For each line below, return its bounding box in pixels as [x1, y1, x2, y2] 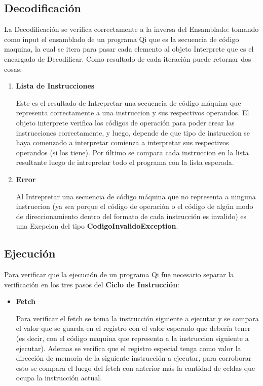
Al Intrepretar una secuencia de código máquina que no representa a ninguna [16, 191, 256, 201]
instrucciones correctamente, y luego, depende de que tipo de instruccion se [16, 127, 250, 138]
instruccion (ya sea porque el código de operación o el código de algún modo [16, 201, 253, 211]
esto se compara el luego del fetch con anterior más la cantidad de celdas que [16, 362, 255, 373]
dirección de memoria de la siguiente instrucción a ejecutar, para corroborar [16, 353, 252, 363]
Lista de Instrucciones [16, 80, 95, 91]
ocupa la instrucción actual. [16, 372, 102, 383]
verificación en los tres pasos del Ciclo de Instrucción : [4, 279, 179, 289]
